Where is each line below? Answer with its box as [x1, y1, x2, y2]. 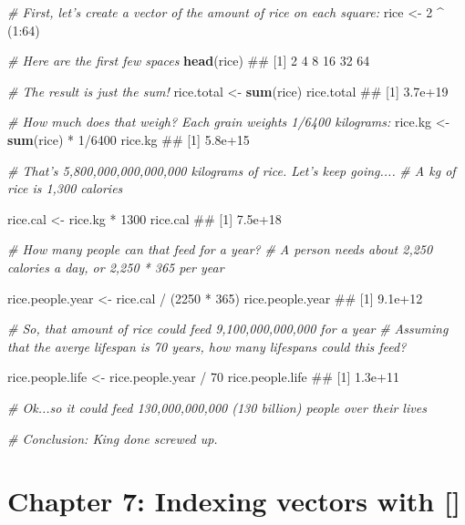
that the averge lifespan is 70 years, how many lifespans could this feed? [7, 336, 407, 355]
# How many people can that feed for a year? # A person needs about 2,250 [7, 240, 433, 259]
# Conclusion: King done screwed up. [7, 428, 218, 448]
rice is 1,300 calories [7, 179, 123, 198]
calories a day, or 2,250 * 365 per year [7, 257, 224, 276]
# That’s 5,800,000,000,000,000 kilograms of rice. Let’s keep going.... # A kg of [7, 160, 456, 180]
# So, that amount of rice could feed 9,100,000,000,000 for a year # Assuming [7, 319, 449, 338]
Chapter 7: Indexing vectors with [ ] [7, 482, 460, 520]
